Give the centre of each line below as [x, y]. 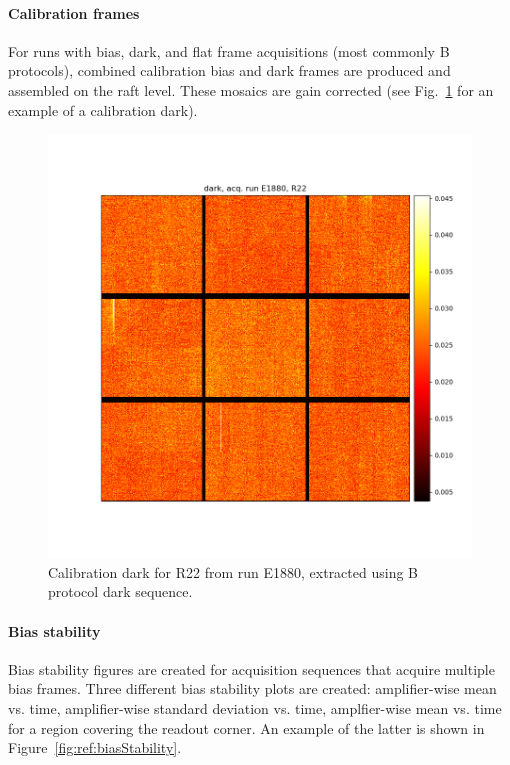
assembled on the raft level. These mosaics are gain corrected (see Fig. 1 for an [251, 89]
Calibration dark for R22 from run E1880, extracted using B [233, 571]
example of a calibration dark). [103, 109]
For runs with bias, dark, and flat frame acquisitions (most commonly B [229, 50]
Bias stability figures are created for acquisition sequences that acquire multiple [251, 668]
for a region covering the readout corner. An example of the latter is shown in [246, 727]
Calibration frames [74, 12]
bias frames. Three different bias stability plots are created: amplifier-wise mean [252, 688]
